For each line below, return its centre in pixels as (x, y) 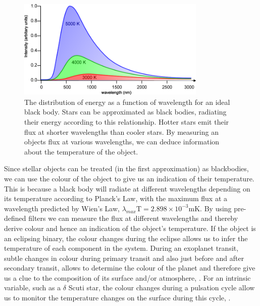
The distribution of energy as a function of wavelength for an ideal (127, 102)
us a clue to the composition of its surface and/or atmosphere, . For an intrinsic (127, 277)
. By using (216, 208)
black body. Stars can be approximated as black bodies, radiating (125, 112)
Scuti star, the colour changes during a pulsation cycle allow (162, 288)
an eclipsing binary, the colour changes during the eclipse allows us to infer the (126, 238)
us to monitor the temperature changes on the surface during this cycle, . (117, 298)
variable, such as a (33, 288)
